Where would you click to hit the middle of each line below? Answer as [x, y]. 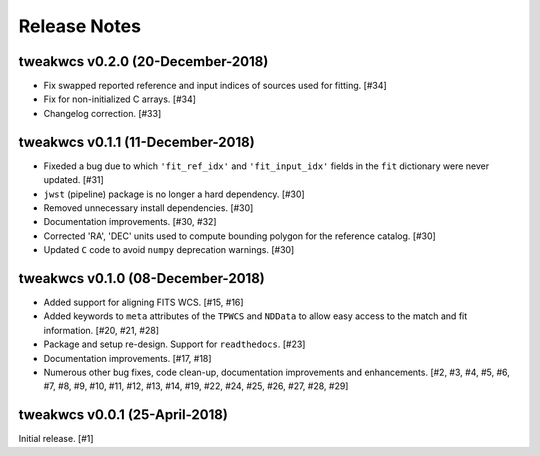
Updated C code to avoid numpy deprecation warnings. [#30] [169, 250]
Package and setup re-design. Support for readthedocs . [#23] [174, 344]
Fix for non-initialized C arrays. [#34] [120, 99]
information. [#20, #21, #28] [101, 330]
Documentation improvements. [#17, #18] [127, 358]
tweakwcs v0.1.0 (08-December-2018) [141, 278]
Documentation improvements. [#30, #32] [130, 222]
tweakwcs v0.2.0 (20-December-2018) [143, 61]
